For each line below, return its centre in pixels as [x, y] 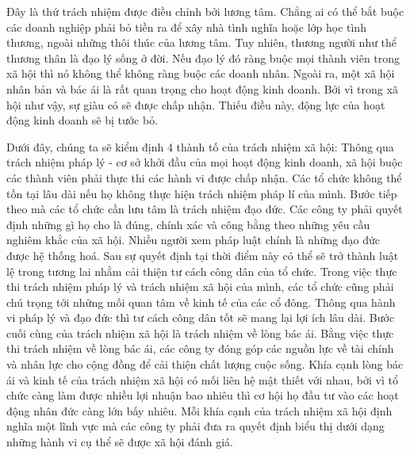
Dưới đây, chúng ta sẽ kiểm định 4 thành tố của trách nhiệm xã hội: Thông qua [200, 146]
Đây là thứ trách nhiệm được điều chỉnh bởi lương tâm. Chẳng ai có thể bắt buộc [205, 11]
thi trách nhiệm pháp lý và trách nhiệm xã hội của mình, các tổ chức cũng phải [200, 287]
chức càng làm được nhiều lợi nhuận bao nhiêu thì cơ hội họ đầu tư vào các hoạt [203, 395]
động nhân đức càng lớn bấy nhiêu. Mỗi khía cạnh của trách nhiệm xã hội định [199, 410]
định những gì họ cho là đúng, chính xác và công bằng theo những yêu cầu [188, 224]
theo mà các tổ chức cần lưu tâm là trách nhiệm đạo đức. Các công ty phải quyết [205, 209]
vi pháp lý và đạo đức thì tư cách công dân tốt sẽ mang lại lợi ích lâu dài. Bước [201, 317]
